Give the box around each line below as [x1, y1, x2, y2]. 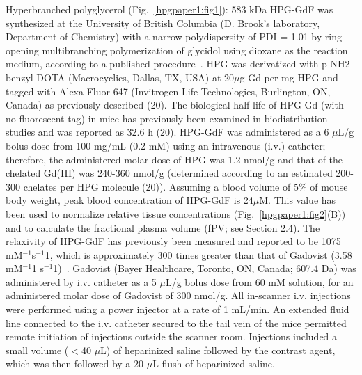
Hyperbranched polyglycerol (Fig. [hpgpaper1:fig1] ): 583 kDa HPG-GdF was [6, 2, 333, 16]
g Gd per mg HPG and [239, 70, 338, 84]
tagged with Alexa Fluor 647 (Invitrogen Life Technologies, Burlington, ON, [6, 83, 331, 98]
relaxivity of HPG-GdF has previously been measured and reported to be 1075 [6, 234, 341, 248]
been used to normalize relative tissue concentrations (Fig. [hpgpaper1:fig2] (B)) [6, 206, 346, 221]
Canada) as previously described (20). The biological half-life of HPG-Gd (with [6, 97, 344, 112]
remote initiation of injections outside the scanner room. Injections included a [6, 329, 338, 344]
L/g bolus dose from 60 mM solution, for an [165, 274, 354, 289]
